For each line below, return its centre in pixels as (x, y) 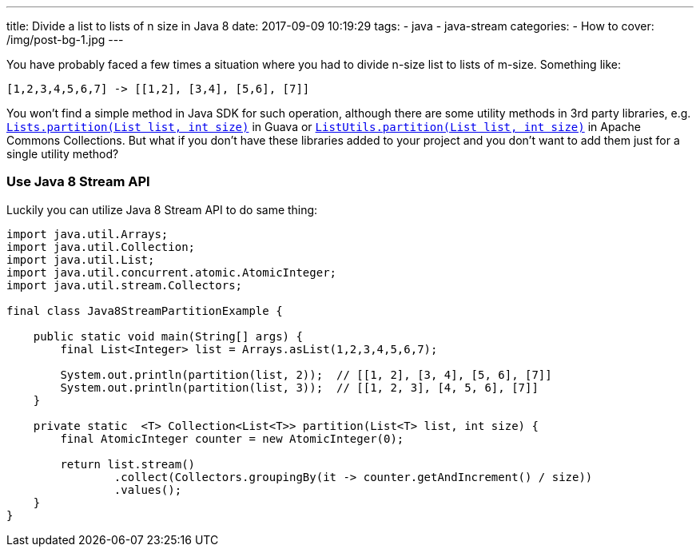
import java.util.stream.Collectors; (125, 285)
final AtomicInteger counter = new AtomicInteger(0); (232, 438)
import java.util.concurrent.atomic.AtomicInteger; (172, 272)
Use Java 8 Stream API (78, 182)
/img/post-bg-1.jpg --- (65, 40)
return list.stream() (128, 464)
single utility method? (63, 154)
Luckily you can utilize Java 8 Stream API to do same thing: (162, 209)
